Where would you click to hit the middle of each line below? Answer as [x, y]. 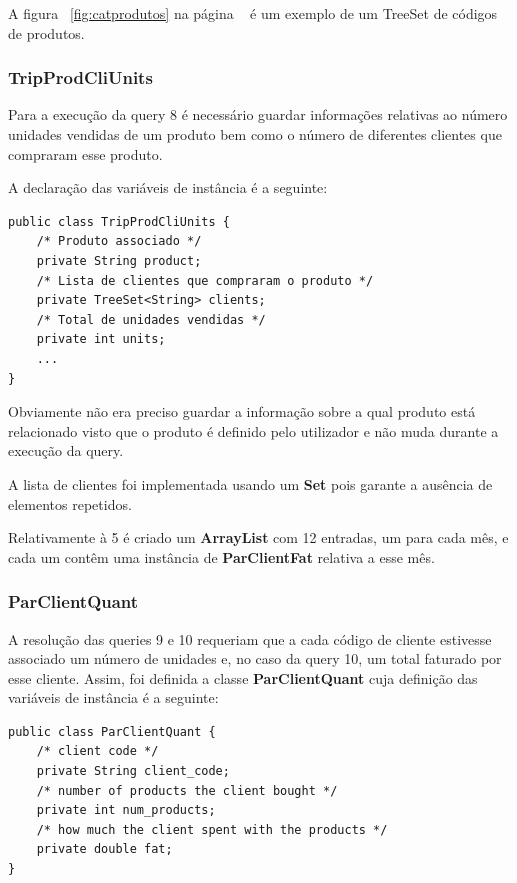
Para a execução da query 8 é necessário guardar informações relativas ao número [258, 114]
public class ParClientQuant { [112, 731]
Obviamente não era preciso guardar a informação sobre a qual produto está [242, 411]
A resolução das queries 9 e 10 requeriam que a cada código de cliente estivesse [250, 638]
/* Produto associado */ [119, 241]
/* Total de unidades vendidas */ [151, 319]
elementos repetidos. [70, 503]
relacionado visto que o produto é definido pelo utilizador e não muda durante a [253, 430]
